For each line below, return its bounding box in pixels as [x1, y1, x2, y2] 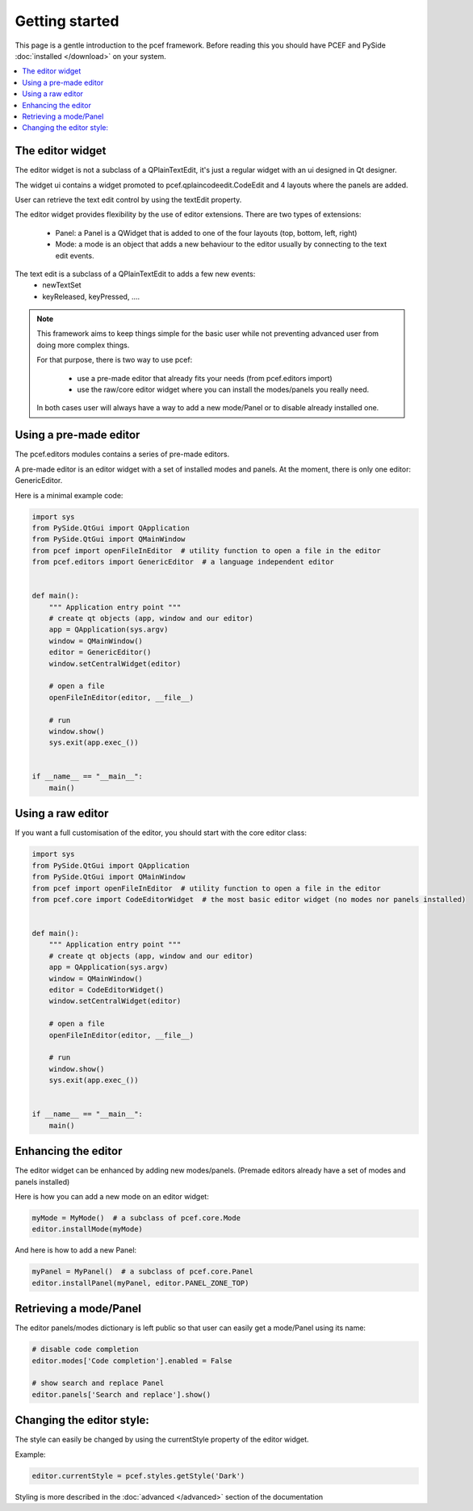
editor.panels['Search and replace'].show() [31, 1390, 211, 1399]
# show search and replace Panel [31, 1379, 165, 1388]
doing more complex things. [36, 340, 130, 350]
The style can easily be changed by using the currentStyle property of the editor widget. [15, 1434, 310, 1445]
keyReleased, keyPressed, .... [42, 292, 140, 301]
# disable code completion [31, 1345, 139, 1354]
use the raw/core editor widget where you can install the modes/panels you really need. [77, 384, 370, 395]
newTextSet [42, 280, 82, 290]
